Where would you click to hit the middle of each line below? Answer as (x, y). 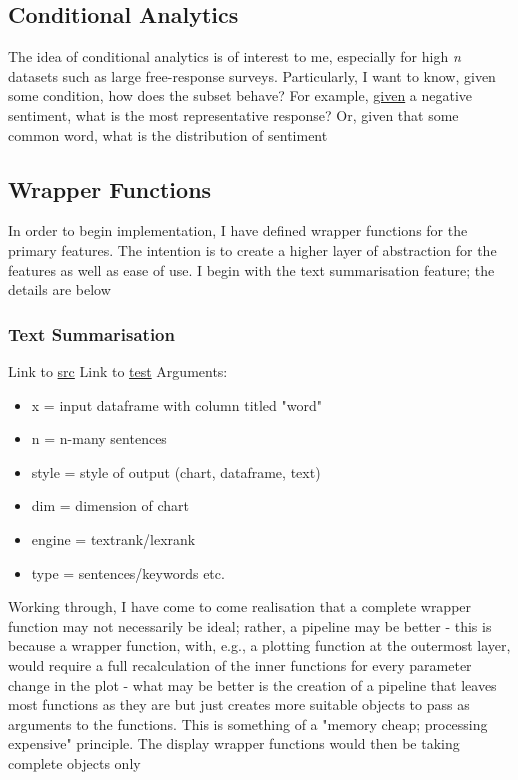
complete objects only (74, 762)
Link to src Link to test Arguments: (118, 370)
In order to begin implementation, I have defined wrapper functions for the (238, 230)
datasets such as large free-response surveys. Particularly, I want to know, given (252, 75)
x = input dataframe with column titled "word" (176, 404)
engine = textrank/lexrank (113, 538)
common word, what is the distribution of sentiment (168, 134)
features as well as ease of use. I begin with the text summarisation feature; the (251, 269)
